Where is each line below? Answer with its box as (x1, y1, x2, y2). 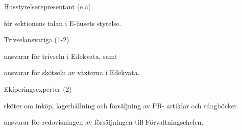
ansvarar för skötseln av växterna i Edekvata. (4, 67, 140, 78)
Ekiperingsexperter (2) (4, 83, 72, 94)
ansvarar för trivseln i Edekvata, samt (4, 51, 118, 61)
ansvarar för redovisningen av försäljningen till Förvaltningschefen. (4, 117, 204, 127)
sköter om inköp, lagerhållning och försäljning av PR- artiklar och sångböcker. (4, 100, 239, 110)
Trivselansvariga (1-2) (4, 34, 69, 45)
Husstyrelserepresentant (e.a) (4, 1, 91, 11)
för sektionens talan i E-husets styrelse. (4, 18, 121, 28)
